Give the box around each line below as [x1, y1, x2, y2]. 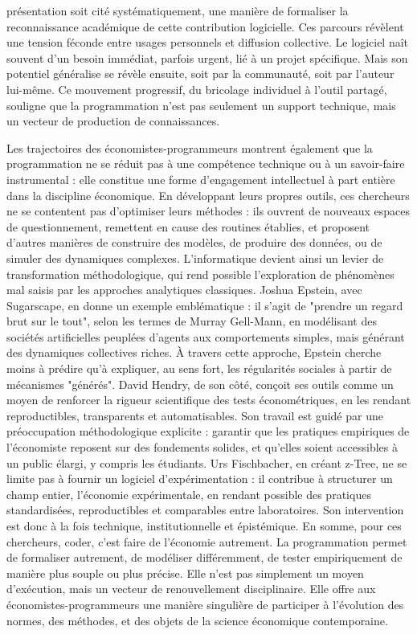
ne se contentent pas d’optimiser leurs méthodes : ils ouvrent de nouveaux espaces [6, 202, 410, 219]
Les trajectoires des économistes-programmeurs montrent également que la [6, 139, 373, 156]
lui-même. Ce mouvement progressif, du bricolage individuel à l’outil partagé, [6, 80, 387, 97]
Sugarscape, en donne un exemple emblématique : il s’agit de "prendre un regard [6, 297, 403, 313]
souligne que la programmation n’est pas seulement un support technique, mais [6, 96, 396, 113]
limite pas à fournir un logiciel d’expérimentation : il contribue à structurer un [6, 470, 393, 487]
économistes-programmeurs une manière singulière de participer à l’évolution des [6, 595, 404, 612]
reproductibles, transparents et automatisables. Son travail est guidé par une [6, 407, 383, 423]
